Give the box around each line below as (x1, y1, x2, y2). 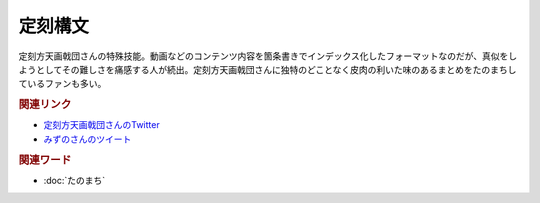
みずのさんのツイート (43, 133, 132, 145)
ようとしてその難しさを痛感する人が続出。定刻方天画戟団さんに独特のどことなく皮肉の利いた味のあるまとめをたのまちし (18, 63, 517, 75)
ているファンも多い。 (18, 78, 107, 90)
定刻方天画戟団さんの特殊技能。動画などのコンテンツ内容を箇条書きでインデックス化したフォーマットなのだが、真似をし (18, 50, 518, 62)
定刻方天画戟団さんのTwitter (43, 119, 160, 131)
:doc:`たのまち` (43, 174, 106, 186)
